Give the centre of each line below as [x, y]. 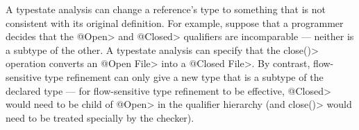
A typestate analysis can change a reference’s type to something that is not [166, 9]
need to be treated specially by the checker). [100, 117]
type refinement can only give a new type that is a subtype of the [184, 76]
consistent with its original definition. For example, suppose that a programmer [175, 22]
